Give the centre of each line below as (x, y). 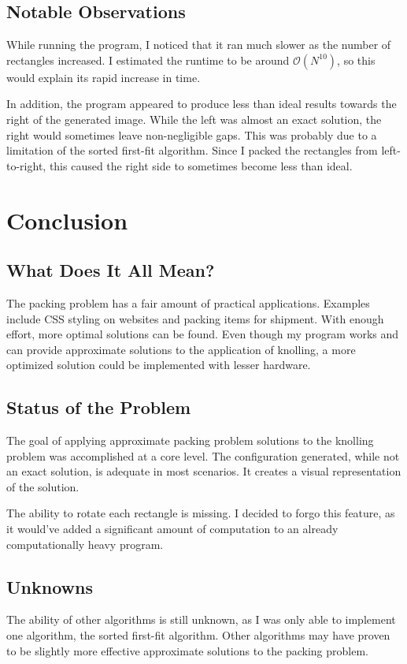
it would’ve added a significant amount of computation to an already (172, 529)
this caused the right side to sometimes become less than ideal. (201, 165)
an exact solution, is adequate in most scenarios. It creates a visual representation (204, 471)
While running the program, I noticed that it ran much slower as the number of (199, 45)
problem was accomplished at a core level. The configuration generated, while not (203, 455)
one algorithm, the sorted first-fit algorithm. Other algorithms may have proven (198, 635)
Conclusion (67, 220)
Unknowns (50, 586)
